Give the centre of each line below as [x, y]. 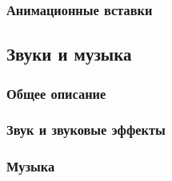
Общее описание [56, 93]
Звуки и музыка [69, 54]
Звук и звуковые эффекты [86, 130]
